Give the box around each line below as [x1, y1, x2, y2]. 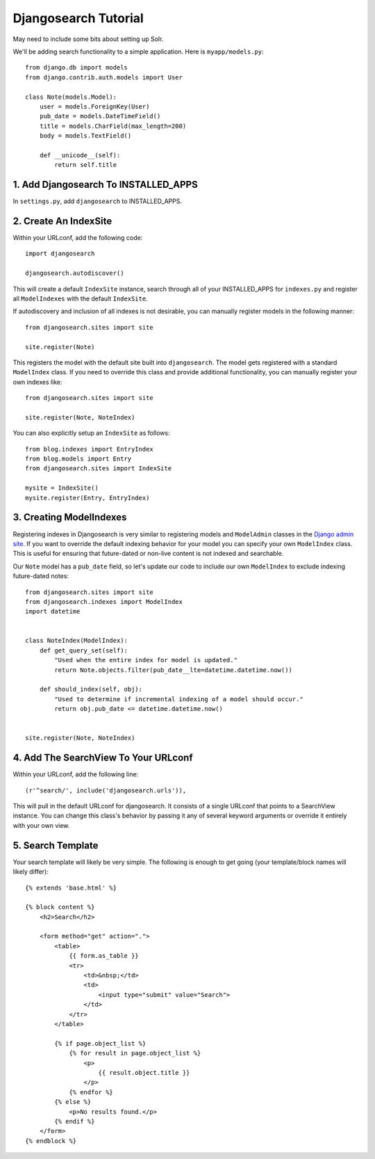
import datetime [25, 607, 81, 616]
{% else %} [54, 1098, 92, 1106]
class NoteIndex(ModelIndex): [25, 637, 128, 645]
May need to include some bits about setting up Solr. [12, 35, 164, 43]
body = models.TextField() [39, 132, 132, 140]
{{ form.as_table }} [69, 952, 139, 960]
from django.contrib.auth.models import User [25, 73, 183, 81]
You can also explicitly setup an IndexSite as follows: [12, 429, 170, 438]
